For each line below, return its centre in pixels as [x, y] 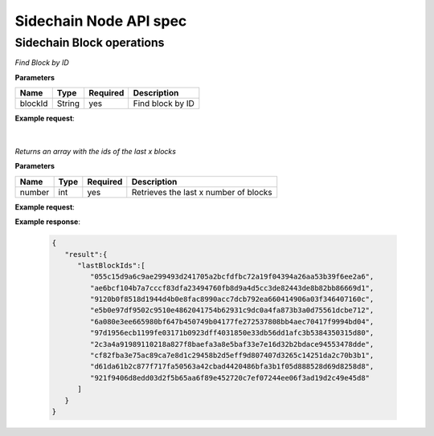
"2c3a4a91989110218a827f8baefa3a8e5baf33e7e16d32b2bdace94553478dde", [232, 344]
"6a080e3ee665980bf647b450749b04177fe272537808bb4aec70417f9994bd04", [232, 322]
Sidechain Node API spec [101, 21]
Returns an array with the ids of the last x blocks [96, 151]
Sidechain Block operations [90, 43]
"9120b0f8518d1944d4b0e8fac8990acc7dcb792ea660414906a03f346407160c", [232, 299]
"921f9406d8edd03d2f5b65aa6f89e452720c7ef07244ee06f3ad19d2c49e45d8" [229, 378]
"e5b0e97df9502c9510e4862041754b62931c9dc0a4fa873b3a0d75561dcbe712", [232, 310]
